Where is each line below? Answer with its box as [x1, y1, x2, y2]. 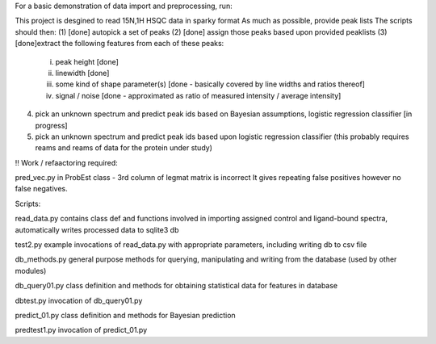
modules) [15, 266, 47, 275]
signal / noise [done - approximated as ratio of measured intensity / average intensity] [55, 90, 342, 100]
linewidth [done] [55, 68, 110, 78]
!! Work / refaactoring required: [15, 157, 119, 167]
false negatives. [15, 184, 68, 194]
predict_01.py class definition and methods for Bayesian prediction [15, 310, 236, 320]
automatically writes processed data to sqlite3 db [15, 224, 179, 234]
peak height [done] [55, 57, 119, 66]
